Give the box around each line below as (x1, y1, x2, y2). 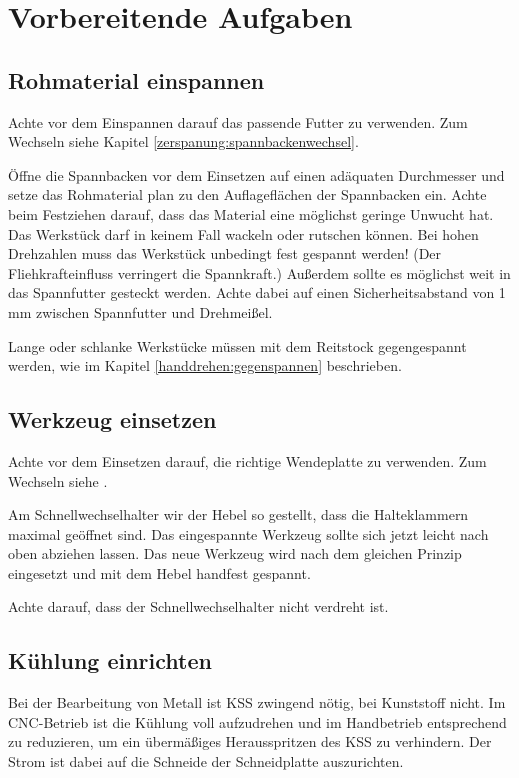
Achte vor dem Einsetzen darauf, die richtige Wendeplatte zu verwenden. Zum (8, 450, 487, 471)
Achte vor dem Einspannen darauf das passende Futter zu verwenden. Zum (8, 111, 468, 132)
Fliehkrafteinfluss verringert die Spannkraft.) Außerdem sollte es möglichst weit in (8, 262, 511, 283)
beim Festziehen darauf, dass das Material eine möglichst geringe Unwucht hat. (8, 203, 494, 224)
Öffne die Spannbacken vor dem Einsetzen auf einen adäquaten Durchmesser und (8, 164, 505, 185)
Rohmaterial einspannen (8, 64, 265, 95)
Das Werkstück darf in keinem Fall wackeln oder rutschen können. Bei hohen (8, 223, 479, 244)
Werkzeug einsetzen (8, 404, 217, 435)
